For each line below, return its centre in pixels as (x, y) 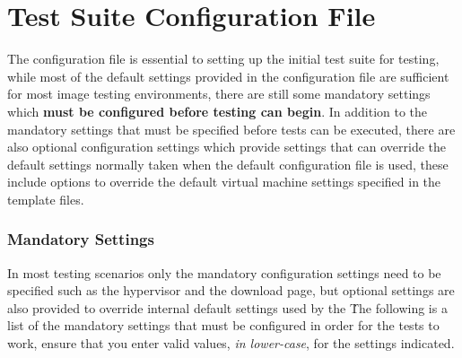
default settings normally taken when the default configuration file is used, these (228, 164)
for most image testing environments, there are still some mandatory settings (219, 94)
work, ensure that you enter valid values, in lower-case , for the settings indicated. (231, 343)
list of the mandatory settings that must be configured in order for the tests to (223, 325)
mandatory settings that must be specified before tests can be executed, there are (231, 129)
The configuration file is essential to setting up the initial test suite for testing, (223, 59)
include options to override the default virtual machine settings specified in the (224, 182)
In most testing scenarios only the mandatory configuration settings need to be (224, 272)
